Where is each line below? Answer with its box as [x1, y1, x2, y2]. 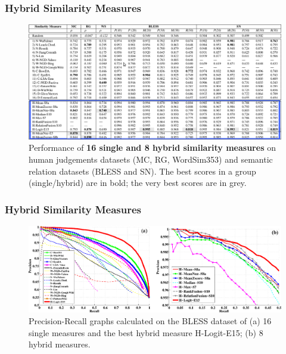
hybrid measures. [29, 338, 91, 350]
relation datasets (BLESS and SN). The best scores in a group [29, 164, 256, 177]
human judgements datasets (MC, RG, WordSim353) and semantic [29, 153, 273, 165]
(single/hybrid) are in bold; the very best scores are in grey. [29, 176, 247, 189]
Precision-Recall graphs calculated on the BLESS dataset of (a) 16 [29, 315, 272, 327]
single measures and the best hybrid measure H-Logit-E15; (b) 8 [29, 326, 263, 339]
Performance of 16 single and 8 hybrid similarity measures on [29, 141, 276, 154]
